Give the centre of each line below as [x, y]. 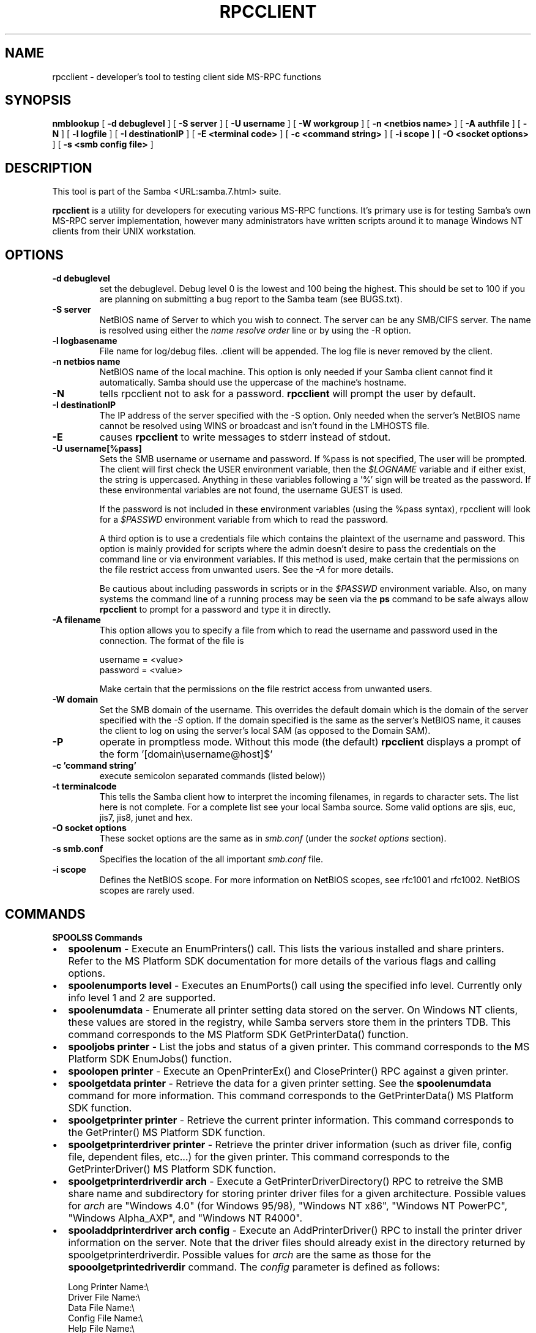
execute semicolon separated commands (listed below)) [213, 776]
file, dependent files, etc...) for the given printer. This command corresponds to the [259, 1156]
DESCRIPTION [49, 168]
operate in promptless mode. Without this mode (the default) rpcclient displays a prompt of [310, 742]
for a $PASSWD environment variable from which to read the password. [244, 520]
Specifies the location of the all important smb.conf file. [211, 859]
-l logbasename [85, 341]
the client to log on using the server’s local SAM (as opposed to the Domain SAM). [265, 731]
